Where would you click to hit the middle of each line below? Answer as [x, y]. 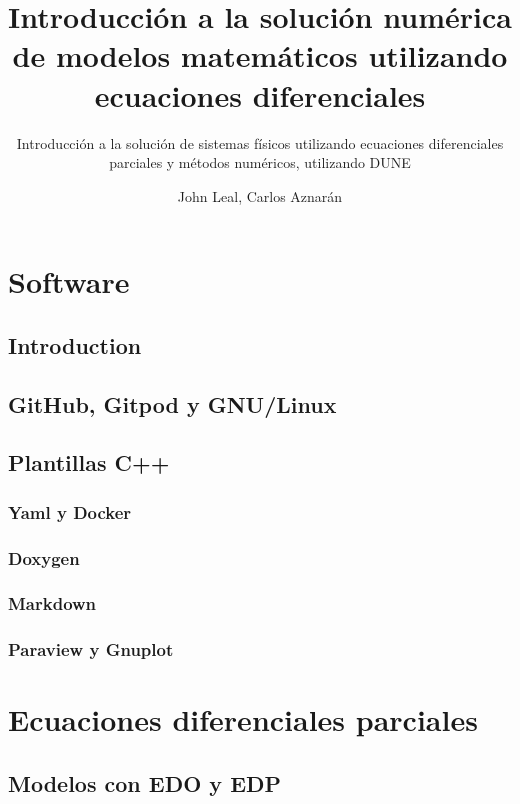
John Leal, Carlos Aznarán [260, 195]
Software [69, 281]
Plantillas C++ [89, 462]
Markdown [52, 603]
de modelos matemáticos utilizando [260, 55]
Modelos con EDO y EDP [145, 782]
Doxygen [44, 557]
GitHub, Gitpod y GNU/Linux [172, 403]
